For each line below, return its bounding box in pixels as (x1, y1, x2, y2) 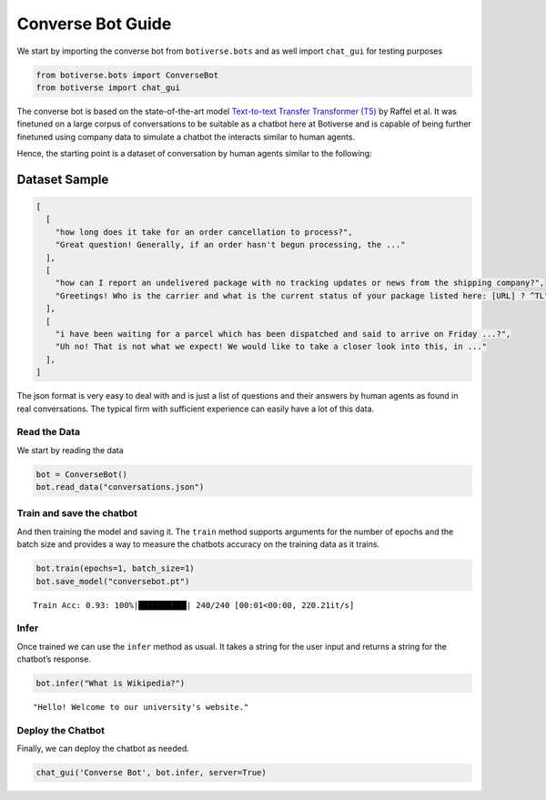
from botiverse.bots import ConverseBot (35, 69, 218, 80)
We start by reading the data (16, 444, 125, 455)
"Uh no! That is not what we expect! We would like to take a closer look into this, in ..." (55, 341, 487, 352)
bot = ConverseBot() (35, 469, 127, 480)
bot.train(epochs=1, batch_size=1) (35, 563, 195, 573)
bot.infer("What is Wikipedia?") (35, 678, 186, 689)
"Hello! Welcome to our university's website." (33, 702, 249, 713)
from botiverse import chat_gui (35, 82, 181, 93)
